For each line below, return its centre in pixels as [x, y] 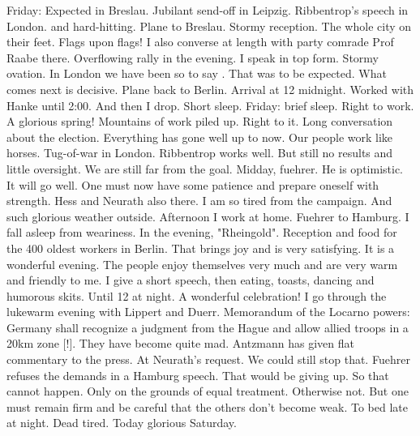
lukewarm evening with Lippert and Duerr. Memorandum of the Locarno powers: [208, 312]
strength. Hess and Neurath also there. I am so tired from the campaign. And [199, 201]
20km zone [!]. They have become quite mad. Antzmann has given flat [180, 343]
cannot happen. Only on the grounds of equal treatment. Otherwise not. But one [208, 391]
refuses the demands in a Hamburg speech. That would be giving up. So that [198, 375]
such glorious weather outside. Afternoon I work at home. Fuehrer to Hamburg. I [208, 216]
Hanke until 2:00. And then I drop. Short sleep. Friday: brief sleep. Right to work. [210, 105]
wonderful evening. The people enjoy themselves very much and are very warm [202, 264]
